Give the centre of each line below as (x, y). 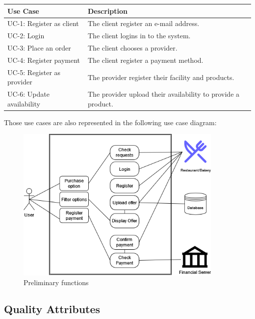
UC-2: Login (26, 36)
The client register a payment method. (146, 60)
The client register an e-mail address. (144, 23)
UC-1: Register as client (43, 23)
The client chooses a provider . (133, 48)
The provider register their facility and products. (161, 77)
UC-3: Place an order (39, 48)
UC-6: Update (28, 94)
